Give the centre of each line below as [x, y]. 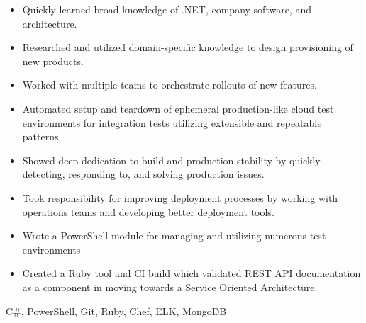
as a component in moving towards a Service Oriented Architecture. [170, 287]
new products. [53, 61]
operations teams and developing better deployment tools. [148, 211]
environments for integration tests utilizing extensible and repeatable [172, 122]
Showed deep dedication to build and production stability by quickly [171, 160]
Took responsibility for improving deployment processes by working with [180, 197]
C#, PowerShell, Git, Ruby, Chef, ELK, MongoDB [116, 311]
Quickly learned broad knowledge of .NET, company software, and [167, 9]
